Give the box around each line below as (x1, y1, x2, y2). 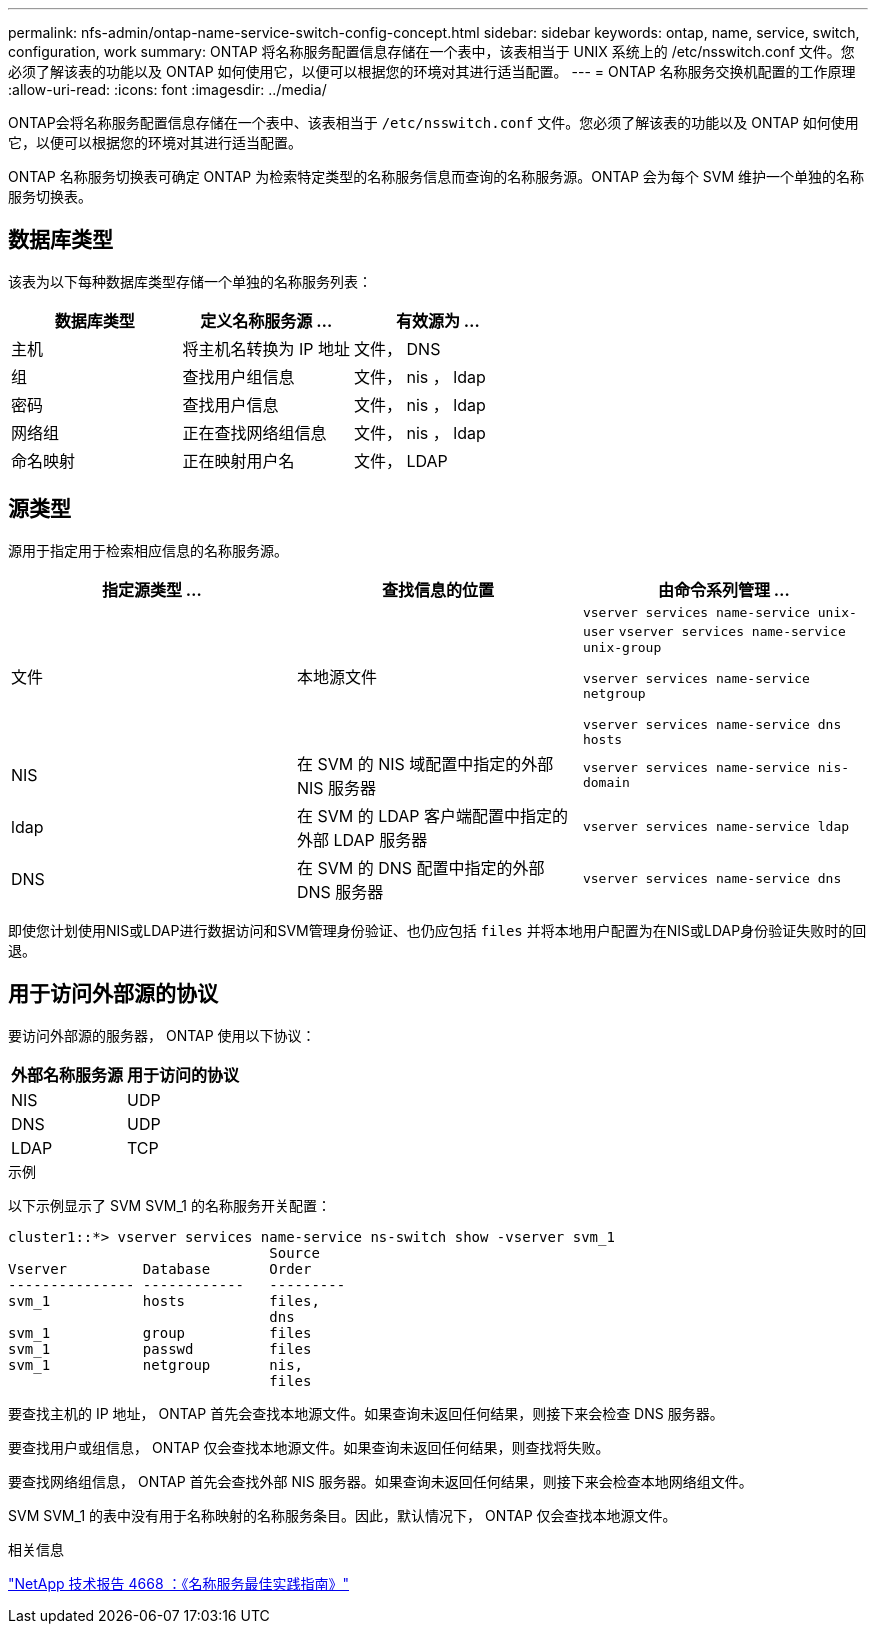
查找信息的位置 (381, 579, 494, 600)
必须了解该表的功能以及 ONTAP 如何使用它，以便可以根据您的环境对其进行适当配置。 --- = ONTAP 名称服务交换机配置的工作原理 (8, 63, 856, 80)
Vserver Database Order (8, 1260, 312, 1277)
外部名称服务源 (11, 1064, 124, 1085)
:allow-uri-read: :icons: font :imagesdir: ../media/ (8, 81, 327, 98)
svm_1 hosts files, (8, 1292, 320, 1309)
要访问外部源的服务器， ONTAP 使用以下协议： (8, 1026, 316, 1044)
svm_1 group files (8, 1324, 312, 1341)
